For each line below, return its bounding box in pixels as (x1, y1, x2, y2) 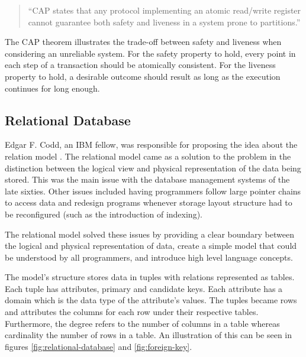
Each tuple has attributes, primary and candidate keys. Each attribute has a (5, 282, 283, 294)
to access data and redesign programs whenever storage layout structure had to (5, 196, 292, 209)
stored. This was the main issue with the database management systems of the (5, 173, 290, 186)
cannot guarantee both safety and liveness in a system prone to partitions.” (28, 15, 301, 28)
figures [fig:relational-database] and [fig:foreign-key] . (5, 340, 192, 352)
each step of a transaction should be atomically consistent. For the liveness (5, 59, 276, 71)
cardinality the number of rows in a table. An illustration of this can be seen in (5, 329, 292, 341)
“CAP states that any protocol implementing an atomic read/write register (28, 4, 301, 16)
